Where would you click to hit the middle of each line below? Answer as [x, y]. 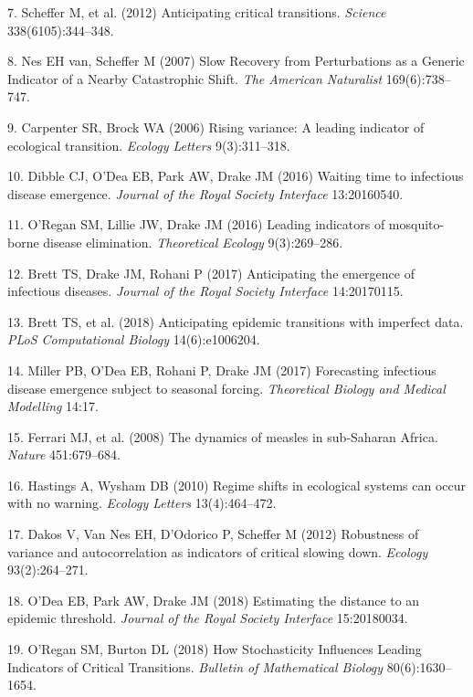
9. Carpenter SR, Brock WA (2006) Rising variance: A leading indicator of [216, 127]
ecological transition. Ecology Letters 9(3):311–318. [149, 145]
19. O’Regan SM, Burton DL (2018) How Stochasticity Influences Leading [215, 649]
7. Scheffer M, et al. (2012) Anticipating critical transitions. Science [197, 12]
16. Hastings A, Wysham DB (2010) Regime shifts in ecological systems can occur [237, 485]
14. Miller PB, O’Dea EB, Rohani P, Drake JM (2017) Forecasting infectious [222, 370]
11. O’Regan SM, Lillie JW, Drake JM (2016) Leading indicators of [196, 224]
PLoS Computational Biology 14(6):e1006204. [134, 339]
